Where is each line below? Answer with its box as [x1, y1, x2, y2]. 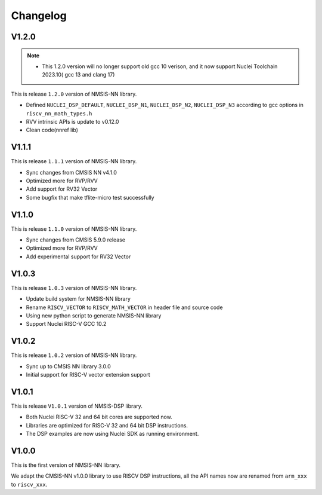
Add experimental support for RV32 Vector [26, 253, 131, 260]
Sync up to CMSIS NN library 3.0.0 [26, 362, 111, 370]
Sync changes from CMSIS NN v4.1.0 [26, 169, 117, 176]
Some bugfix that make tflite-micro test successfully [26, 194, 154, 201]
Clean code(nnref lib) [26, 126, 79, 134]
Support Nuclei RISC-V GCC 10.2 [26, 320, 107, 328]
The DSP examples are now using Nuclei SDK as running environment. [26, 430, 199, 438]
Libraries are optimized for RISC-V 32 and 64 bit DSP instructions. [26, 421, 188, 429]
